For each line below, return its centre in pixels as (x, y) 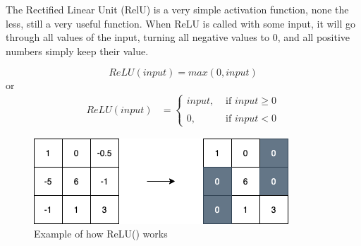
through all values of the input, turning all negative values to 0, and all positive (178, 37)
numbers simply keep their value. (77, 51)
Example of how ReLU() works (101, 234)
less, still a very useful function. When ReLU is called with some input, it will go (180, 23)
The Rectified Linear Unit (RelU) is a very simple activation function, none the (177, 9)
